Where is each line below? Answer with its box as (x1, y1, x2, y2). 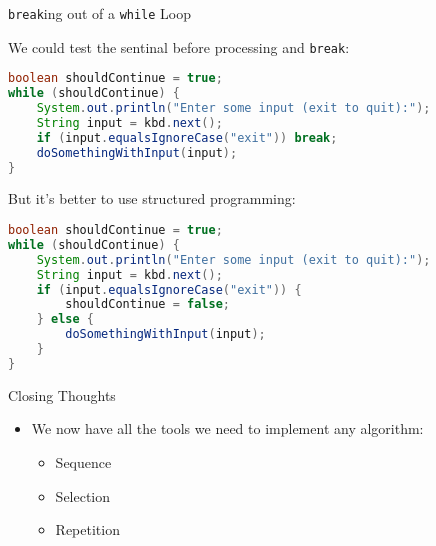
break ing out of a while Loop (8, 3, 192, 23)
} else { (36, 312, 94, 327)
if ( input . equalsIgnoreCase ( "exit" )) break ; (36, 130, 338, 145)
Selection (55, 485, 111, 506)
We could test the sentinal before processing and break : (8, 36, 350, 57)
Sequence (55, 451, 112, 472)
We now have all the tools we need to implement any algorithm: (31, 418, 424, 439)
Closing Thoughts (8, 384, 116, 405)
